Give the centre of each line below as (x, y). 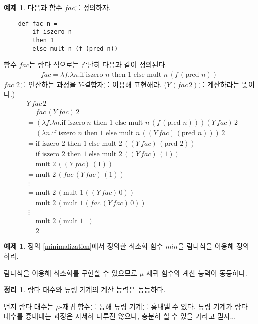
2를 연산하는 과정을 (46, 84)
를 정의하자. (92, 7)
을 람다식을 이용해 (206, 246)
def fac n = (38, 24)
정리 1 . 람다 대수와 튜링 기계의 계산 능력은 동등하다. (85, 289)
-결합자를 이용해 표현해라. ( (124, 84)
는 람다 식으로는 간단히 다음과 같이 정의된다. (98, 64)
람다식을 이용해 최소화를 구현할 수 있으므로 (71, 273)
